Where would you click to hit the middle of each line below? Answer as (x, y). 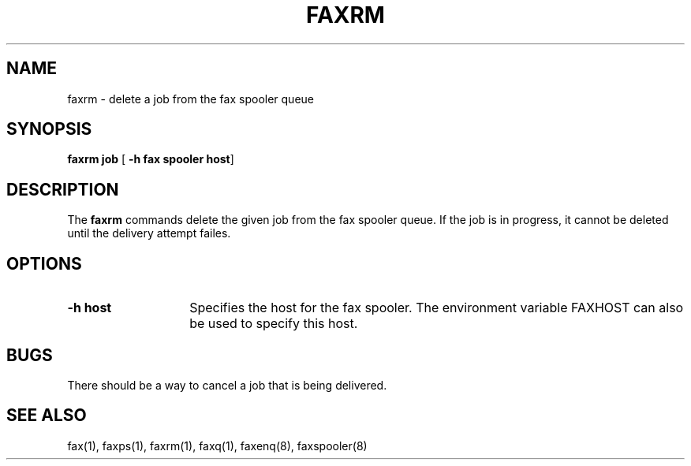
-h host (90, 308)
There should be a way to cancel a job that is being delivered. (227, 385)
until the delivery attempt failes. (149, 233)
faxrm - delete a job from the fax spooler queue (190, 99)
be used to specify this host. (274, 324)
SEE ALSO (47, 416)
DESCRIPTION (63, 189)
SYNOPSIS (49, 129)
